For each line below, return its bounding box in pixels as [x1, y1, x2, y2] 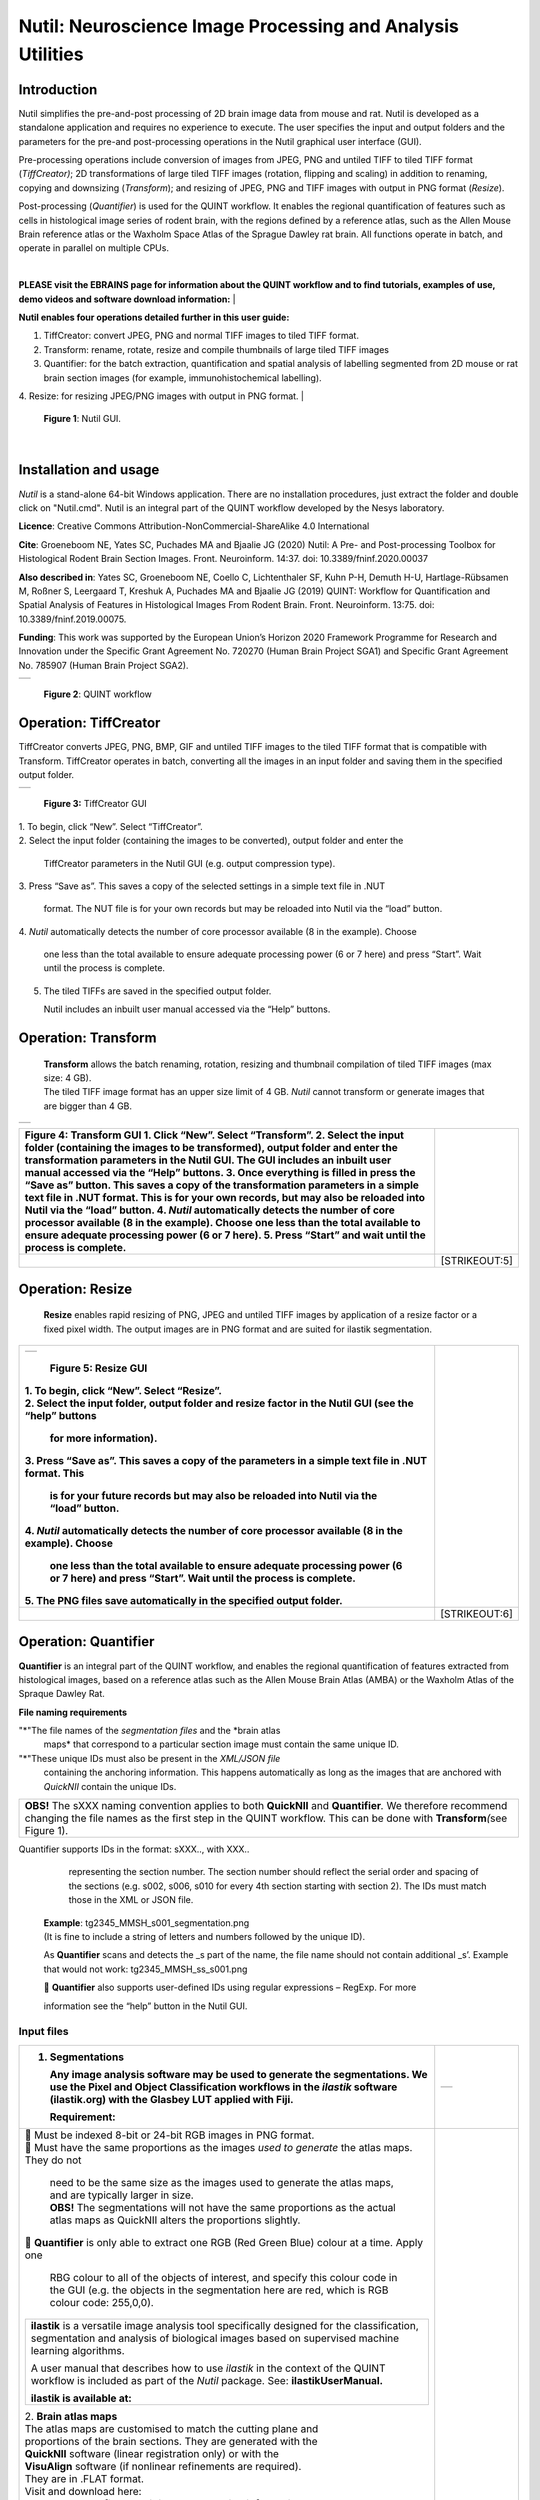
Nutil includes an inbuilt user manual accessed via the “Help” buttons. [43, 1003, 331, 1015]
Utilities [18, 43, 84, 65]
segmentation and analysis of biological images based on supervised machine [30, 2331, 400, 2345]
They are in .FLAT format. [24, 2471, 145, 2485]
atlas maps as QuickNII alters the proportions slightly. [49, 2213, 301, 2227]
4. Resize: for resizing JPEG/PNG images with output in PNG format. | [18, 390, 305, 402]
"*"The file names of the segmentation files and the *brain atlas [18, 1725, 281, 1737]
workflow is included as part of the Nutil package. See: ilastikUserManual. [30, 2373, 384, 2387]
